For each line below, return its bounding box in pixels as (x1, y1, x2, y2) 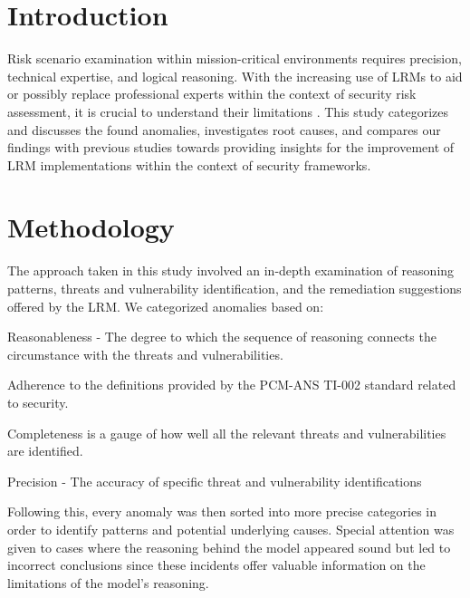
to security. (7, 392, 69, 411)
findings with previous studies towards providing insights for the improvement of (7, 138, 455, 157)
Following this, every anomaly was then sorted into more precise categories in (7, 502, 437, 521)
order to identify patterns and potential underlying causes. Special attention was (7, 519, 455, 538)
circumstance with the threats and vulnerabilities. (7, 344, 283, 363)
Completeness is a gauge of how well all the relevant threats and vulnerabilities (7, 423, 446, 442)
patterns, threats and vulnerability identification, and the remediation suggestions (7, 279, 462, 297)
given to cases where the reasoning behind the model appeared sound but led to (7, 537, 451, 556)
